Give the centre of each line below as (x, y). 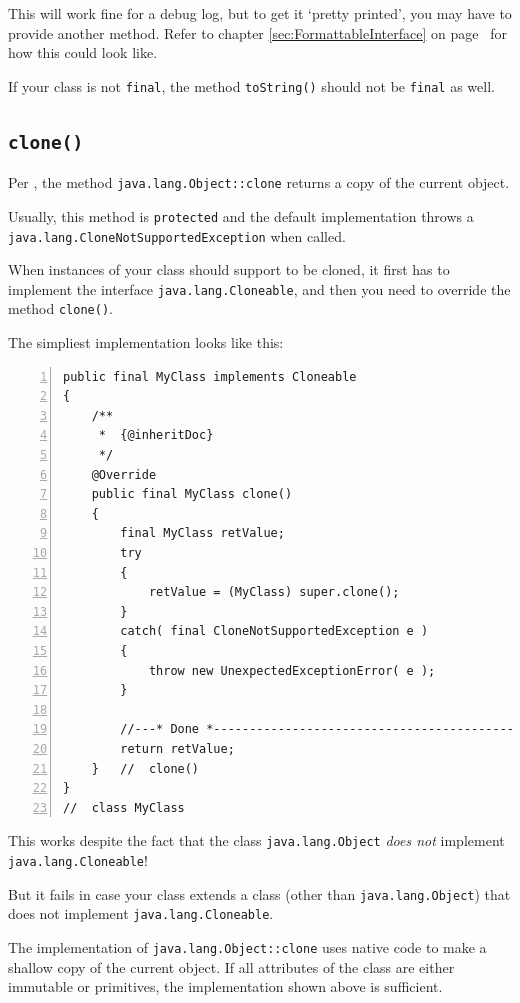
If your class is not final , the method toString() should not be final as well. (251, 85)
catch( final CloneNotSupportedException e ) (274, 631)
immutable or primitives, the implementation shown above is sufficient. (225, 986)
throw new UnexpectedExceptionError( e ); (292, 670)
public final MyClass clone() (192, 494)
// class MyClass (124, 807)
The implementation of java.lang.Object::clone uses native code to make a (247, 946)
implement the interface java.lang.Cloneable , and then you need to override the (259, 288)
